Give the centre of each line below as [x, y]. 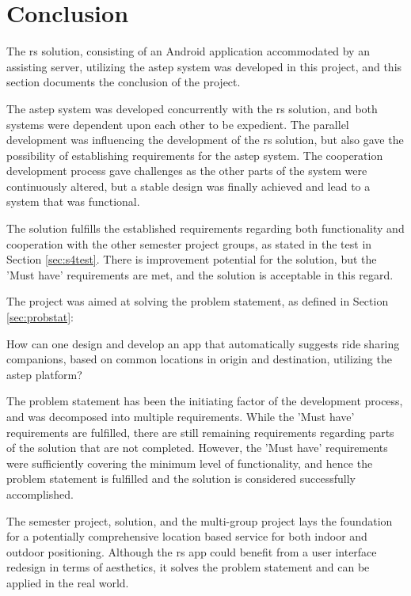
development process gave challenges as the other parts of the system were [187, 171]
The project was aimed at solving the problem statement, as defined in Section [198, 301]
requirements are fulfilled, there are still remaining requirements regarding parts [200, 432]
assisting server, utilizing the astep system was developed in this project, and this [204, 66]
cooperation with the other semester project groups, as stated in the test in [189, 243]
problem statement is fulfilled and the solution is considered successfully [181, 478]
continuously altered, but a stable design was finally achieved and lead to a [188, 186]
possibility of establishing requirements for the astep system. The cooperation [195, 155]
